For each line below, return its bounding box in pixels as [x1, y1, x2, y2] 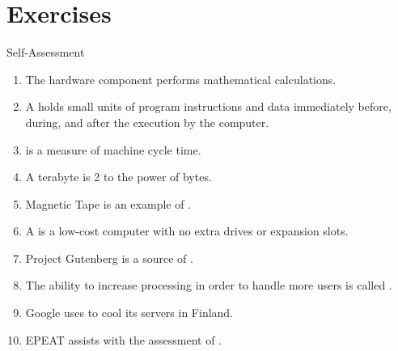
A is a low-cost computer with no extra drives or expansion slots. [25, 222, 349, 239]
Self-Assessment [6, 44, 85, 61]
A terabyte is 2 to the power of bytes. [25, 168, 212, 185]
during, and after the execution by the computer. [25, 113, 269, 130]
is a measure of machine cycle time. [25, 141, 201, 158]
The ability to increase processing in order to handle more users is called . [25, 277, 392, 294]
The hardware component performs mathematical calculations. [25, 70, 337, 87]
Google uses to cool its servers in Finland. [25, 304, 234, 321]
